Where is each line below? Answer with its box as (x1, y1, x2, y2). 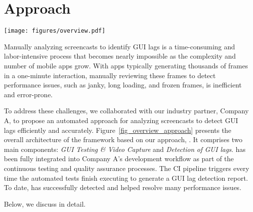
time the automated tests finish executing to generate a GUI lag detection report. (4, 172, 248, 183)
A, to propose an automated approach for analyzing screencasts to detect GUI (4, 115, 238, 125)
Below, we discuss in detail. (4, 198, 86, 209)
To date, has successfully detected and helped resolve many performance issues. (4, 182, 242, 192)
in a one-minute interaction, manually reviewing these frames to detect (4, 70, 216, 80)
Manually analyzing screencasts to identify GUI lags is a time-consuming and (4, 41, 235, 51)
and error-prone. (4, 89, 53, 99)
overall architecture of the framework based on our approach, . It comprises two (4, 134, 243, 145)
